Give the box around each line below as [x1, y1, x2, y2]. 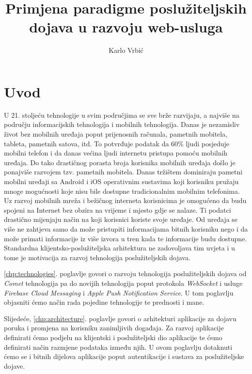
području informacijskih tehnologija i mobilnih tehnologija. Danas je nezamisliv [4, 119, 240, 129]
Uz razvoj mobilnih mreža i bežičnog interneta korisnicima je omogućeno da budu [4, 195, 247, 205]
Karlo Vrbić [109, 45, 143, 55]
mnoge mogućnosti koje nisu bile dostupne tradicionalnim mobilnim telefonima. [4, 186, 240, 196]
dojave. [4, 360, 25, 371]
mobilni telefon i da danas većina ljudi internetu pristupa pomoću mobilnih [4, 148, 228, 158]
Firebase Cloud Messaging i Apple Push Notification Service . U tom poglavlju [4, 287, 234, 297]
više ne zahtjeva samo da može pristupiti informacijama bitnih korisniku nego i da [4, 223, 248, 234]
